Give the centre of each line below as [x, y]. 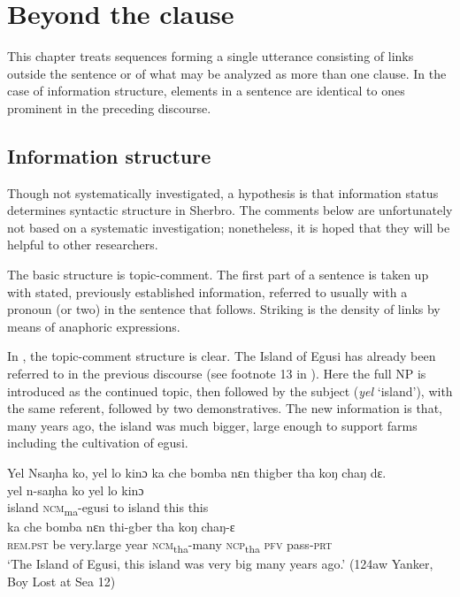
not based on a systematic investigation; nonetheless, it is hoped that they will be [229, 227]
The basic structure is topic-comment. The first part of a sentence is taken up [218, 275]
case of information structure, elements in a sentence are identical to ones [206, 91]
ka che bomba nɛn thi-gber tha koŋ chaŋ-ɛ [121, 527]
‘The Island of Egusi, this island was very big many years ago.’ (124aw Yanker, [220, 564]
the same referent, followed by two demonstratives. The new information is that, [225, 408]
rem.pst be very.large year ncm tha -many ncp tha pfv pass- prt [170, 545]
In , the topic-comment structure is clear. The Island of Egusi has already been [222, 356]
